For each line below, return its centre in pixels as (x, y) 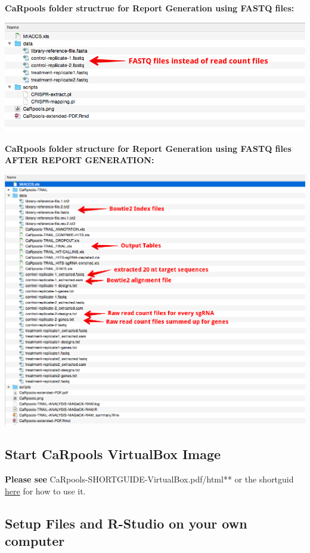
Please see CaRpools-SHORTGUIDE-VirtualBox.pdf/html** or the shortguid (149, 479)
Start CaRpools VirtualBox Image (113, 454)
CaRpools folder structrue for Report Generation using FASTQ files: (150, 8)
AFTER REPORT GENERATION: (80, 160)
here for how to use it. (45, 491)
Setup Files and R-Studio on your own (126, 523)
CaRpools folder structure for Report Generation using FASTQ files (148, 148)
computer (35, 541)
